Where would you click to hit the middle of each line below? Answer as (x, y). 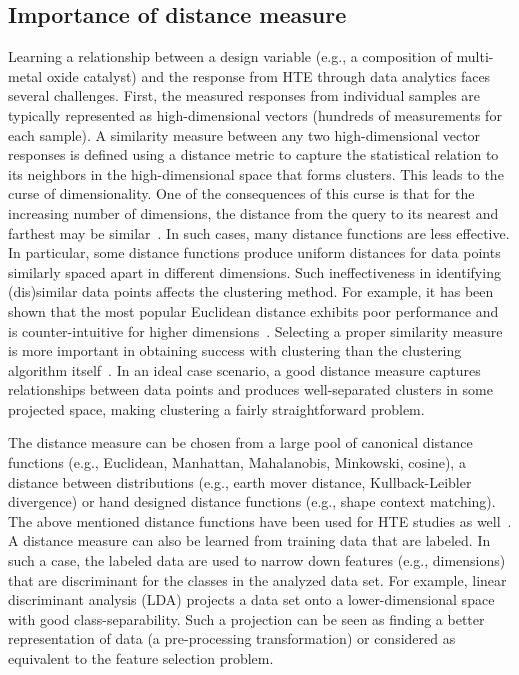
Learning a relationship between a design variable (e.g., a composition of (230, 56)
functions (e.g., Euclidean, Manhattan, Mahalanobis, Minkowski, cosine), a (237, 462)
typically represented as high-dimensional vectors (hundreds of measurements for (255, 114)
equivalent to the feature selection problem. (141, 658)
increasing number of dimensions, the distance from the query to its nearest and (253, 212)
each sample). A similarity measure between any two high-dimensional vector (244, 134)
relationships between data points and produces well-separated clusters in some (250, 389)
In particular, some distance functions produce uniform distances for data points (254, 252)
